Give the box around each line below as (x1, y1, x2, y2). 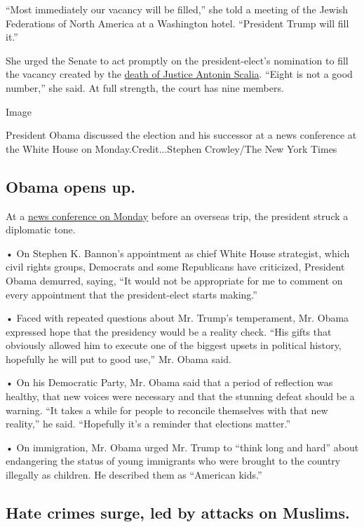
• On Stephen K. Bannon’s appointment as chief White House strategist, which (6, 245, 350, 260)
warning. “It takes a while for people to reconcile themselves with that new (6, 402, 328, 417)
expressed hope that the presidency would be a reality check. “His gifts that (6, 324, 332, 338)
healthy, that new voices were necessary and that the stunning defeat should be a (6, 389, 355, 404)
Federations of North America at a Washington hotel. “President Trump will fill (6, 15, 349, 30)
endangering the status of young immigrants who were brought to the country (6, 453, 341, 468)
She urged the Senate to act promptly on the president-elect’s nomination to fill (6, 53, 349, 67)
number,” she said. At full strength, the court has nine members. (6, 80, 284, 95)
